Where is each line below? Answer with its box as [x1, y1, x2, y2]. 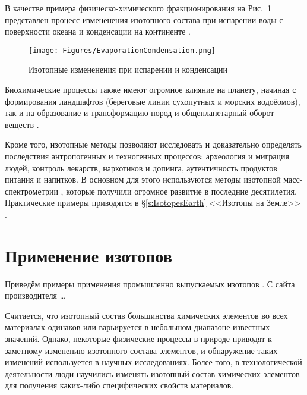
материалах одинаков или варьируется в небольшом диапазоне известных [5, 321, 270, 333]
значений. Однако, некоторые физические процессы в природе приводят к [5, 333, 272, 345]
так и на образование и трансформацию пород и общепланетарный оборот [5, 106, 274, 119]
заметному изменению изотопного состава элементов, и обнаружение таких [5, 344, 278, 356]
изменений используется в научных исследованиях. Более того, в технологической [5, 356, 302, 368]
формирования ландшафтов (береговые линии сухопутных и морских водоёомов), [5, 95, 300, 107]
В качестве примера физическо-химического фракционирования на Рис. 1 [5, 2, 272, 14]
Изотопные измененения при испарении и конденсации [29, 63, 228, 76]
